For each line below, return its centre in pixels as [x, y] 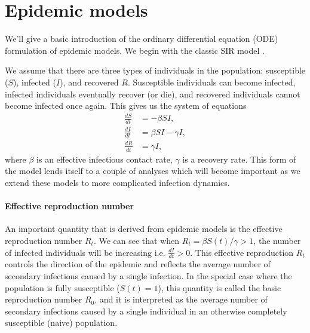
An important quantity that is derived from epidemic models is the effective [144, 229]
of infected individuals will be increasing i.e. [85, 252]
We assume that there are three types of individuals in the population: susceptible [155, 70]
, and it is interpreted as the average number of [181, 299]
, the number [277, 240]
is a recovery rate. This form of [239, 159]
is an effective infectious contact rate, [105, 159]
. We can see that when [136, 240]
